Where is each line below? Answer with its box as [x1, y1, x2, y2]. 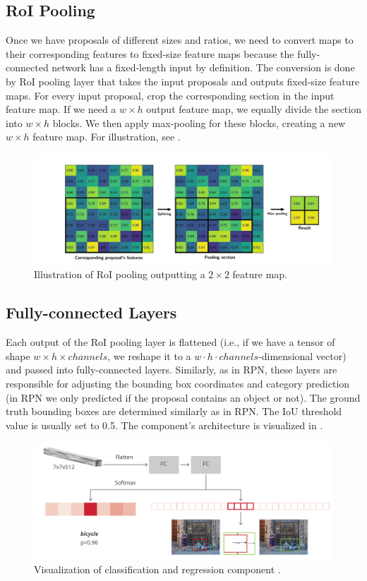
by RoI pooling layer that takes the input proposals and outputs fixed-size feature [6, 73, 360, 88]
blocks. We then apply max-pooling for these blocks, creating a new [52, 115, 346, 130]
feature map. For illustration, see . [32, 129, 181, 144]
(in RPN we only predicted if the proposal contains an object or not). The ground [6, 390, 361, 405]
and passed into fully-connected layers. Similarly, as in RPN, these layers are [6, 362, 337, 377]
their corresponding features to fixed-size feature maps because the [6, 46, 294, 61]
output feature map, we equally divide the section [146, 102, 361, 116]
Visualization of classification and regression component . [34, 562, 281, 577]
